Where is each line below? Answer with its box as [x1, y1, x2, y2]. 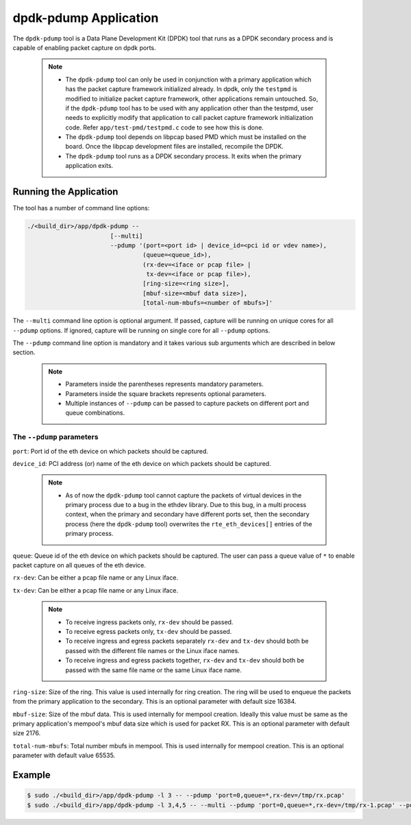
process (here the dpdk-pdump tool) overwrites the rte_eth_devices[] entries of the [65, 519, 312, 528]
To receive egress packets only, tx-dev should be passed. [65, 627, 232, 635]
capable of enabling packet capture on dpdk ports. [12, 43, 157, 51]
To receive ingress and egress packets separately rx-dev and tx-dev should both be [65, 637, 309, 645]
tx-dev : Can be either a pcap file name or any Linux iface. [12, 586, 178, 594]
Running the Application [12, 186, 119, 198]
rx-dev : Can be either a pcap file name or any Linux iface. [12, 574, 178, 582]
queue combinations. [65, 408, 125, 417]
